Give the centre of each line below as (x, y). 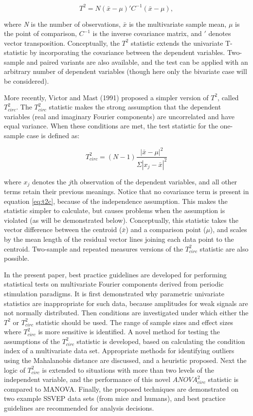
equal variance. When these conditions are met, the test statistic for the (111, 126)
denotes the (49, 181)
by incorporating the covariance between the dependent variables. (127, 52)
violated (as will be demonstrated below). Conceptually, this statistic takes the (121, 220)
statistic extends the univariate (177, 43)
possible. (17, 258)
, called (228, 97)
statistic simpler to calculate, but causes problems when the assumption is (115, 210)
